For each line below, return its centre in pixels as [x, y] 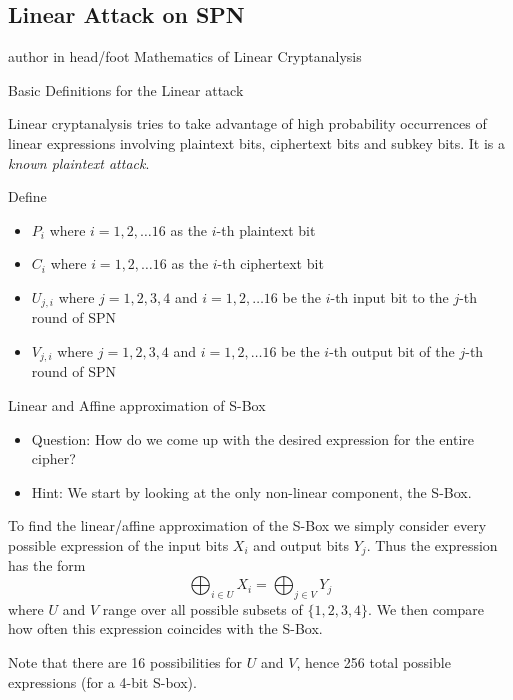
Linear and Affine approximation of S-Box [137, 405]
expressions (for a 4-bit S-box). [102, 681]
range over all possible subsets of [202, 608]
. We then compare [426, 608]
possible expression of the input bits [118, 545]
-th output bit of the [392, 351]
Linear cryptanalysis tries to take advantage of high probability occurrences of [247, 123]
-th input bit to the [389, 296]
